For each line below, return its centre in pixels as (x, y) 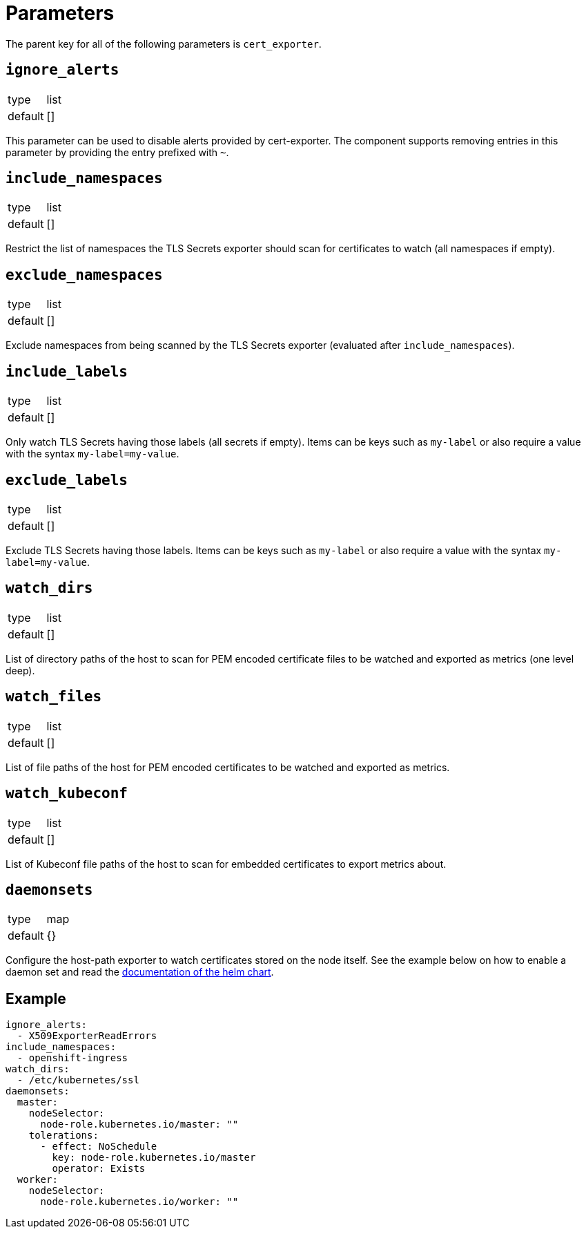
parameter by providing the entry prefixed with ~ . (117, 152)
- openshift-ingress (72, 1058)
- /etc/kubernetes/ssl (78, 1080)
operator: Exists (99, 1169)
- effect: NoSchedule (99, 1147)
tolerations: (64, 1136)
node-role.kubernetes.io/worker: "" (139, 1202)
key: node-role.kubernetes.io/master (154, 1158)
